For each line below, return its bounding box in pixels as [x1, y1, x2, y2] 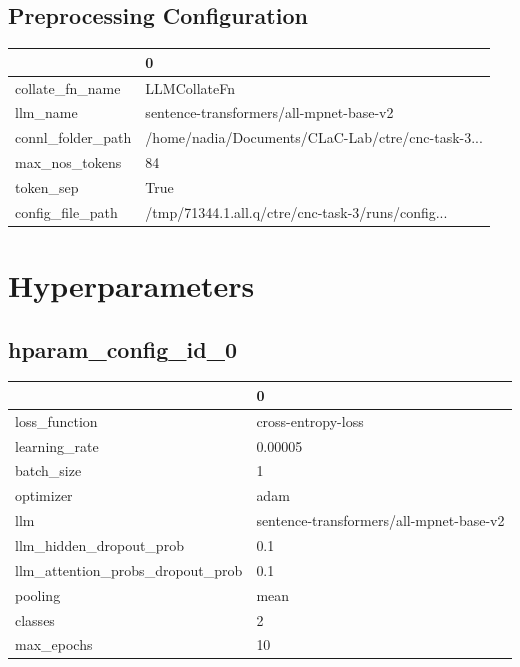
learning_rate [15, 435, 99, 456]
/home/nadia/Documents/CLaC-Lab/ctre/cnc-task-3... [145, 127, 483, 148]
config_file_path [15, 201, 118, 222]
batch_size [15, 460, 82, 481]
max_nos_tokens [15, 152, 122, 173]
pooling [15, 584, 61, 605]
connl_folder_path [15, 127, 132, 148]
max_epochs [15, 634, 93, 655]
